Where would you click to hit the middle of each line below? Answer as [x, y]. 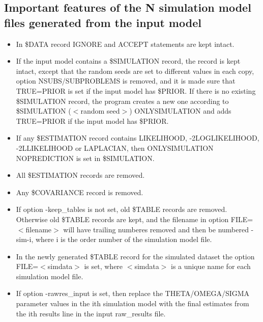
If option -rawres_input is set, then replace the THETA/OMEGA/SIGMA [133, 293]
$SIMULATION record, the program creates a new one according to [122, 101]
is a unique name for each [211, 266]
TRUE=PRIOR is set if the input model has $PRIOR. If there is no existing [136, 90]
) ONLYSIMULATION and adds [180, 111]
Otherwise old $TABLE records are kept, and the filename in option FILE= [135, 219]
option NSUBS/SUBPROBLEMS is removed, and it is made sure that [126, 81]
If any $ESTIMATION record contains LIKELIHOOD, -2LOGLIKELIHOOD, [138, 138]
